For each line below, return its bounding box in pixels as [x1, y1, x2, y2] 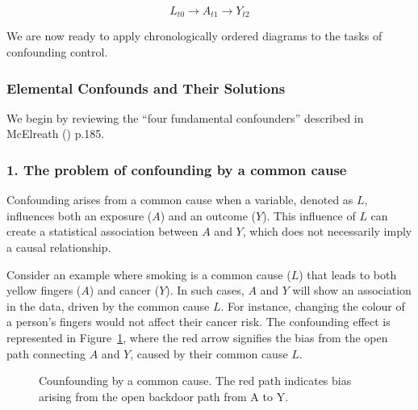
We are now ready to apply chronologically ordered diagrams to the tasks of [6, 27, 382, 44]
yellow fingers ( [6, 282, 82, 299]
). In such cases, [165, 282, 245, 299]
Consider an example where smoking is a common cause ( [6, 266, 291, 282]
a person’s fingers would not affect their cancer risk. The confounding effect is [6, 313, 391, 330]
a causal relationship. [6, 239, 111, 256]
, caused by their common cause [130, 345, 288, 362]
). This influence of [262, 207, 356, 224]
